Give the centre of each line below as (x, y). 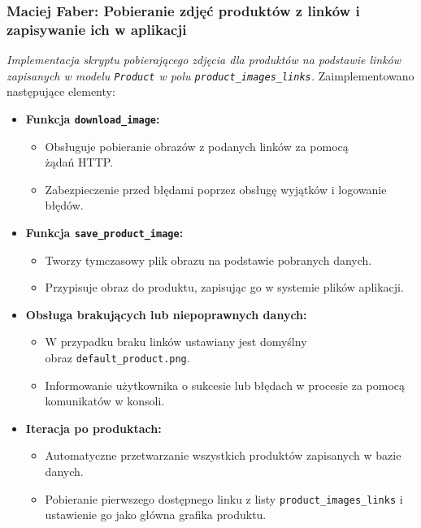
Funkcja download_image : (93, 118)
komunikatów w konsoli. (105, 401)
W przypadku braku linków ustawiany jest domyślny (176, 342)
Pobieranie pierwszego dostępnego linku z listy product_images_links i (224, 498)
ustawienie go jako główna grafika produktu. (156, 515)
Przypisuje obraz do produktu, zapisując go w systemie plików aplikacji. (224, 287)
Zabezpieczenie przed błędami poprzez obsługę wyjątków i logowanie (216, 189)
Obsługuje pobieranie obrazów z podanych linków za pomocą (197, 146)
